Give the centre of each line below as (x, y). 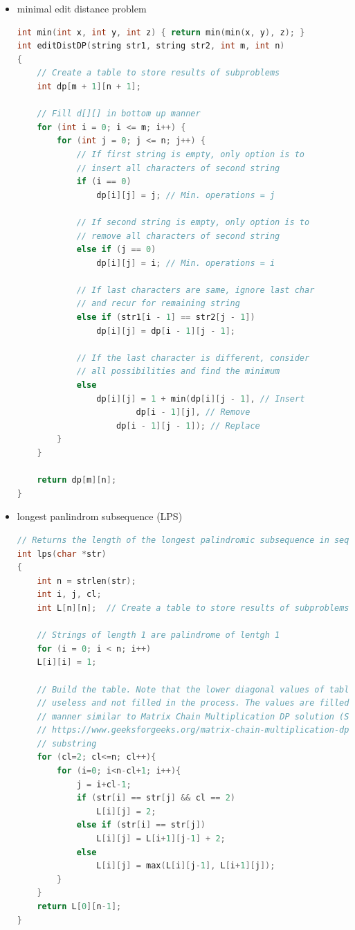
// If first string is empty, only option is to (191, 154)
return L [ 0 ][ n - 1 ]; (79, 906)
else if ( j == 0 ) (116, 250)
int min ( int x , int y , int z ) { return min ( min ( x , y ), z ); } (161, 32)
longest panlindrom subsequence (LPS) (100, 516)
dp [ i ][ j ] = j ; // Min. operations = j (186, 195)
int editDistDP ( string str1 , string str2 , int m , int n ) (151, 46)
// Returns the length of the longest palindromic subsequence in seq (183, 540)
